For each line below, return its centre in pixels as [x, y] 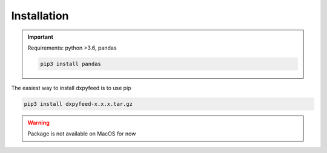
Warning [38, 122]
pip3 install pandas [71, 64]
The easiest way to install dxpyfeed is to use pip [71, 88]
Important [41, 37]
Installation [40, 16]
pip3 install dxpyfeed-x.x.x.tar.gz [78, 104]
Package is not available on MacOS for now [82, 134]
